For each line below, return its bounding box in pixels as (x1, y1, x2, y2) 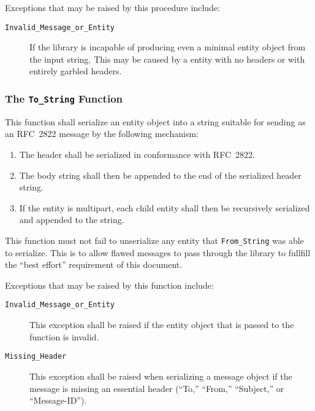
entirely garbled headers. (29, 65, 122, 77)
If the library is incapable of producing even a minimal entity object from (29, 41, 306, 53)
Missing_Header (5, 352, 67, 361)
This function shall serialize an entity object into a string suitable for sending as (5, 115, 306, 128)
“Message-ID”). (29, 394, 87, 407)
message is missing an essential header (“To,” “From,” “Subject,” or (29, 382, 284, 394)
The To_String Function (5, 90, 123, 106)
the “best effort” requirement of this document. (5, 258, 183, 271)
